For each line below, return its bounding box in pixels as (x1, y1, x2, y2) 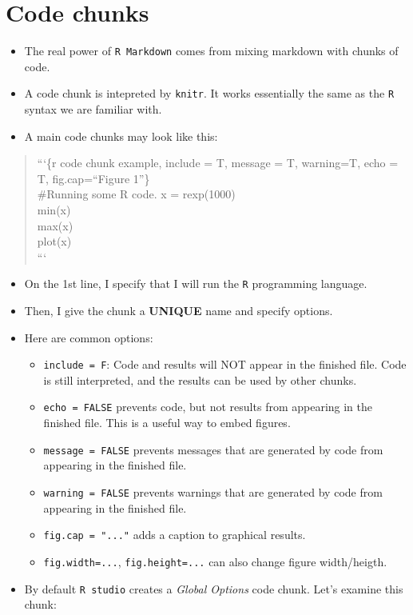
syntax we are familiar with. (24, 101, 162, 118)
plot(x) (37, 233, 72, 250)
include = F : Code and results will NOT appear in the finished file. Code (43, 356, 407, 373)
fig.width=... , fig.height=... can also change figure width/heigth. (43, 553, 387, 569)
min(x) (37, 202, 71, 218)
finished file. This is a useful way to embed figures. (43, 414, 291, 431)
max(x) (37, 217, 73, 234)
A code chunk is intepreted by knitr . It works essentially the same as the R (24, 85, 395, 102)
